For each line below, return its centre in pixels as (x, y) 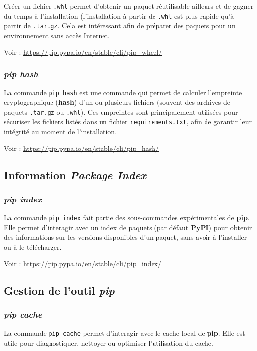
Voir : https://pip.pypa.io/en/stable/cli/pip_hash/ (82, 148)
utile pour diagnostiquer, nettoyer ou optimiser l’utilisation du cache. (109, 342)
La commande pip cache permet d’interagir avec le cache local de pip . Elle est (125, 333)
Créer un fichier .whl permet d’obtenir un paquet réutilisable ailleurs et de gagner (129, 6)
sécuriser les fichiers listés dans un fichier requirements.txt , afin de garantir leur (128, 122)
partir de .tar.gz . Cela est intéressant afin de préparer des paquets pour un (120, 25)
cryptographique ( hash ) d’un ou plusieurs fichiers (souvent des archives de (117, 102)
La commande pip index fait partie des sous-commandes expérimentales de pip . (127, 218)
